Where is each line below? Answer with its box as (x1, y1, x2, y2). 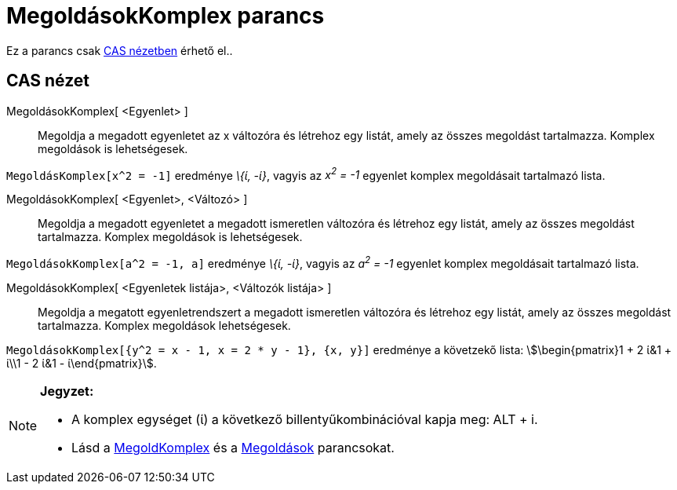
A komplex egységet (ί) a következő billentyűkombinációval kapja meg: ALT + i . (71, 411, 538, 427)
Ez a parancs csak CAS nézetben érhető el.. (6, 43, 233, 57)
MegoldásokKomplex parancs (6, 2, 325, 29)
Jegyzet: (40, 382, 94, 399)
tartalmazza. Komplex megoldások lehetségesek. (38, 318, 291, 332)
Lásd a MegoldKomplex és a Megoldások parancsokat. (71, 439, 395, 455)
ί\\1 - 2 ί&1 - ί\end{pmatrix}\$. (6, 356, 157, 370)
